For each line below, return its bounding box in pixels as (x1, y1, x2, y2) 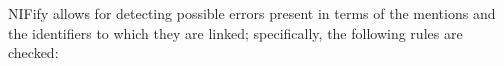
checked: (8, 42, 59, 63)
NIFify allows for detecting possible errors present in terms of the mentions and (8, 3, 496, 23)
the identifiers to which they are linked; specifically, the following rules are (8, 22, 463, 43)
